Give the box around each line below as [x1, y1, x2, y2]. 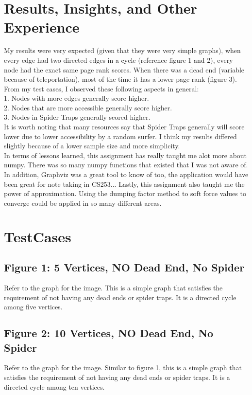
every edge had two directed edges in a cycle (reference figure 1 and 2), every [4, 54, 233, 65]
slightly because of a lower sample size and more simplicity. [4, 141, 180, 151]
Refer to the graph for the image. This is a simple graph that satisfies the [4, 282, 223, 292]
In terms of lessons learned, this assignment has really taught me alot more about [4, 150, 247, 160]
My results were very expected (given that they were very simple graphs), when [4, 45, 241, 55]
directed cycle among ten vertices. [4, 381, 105, 392]
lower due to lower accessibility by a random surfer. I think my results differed [4, 131, 237, 141]
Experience [4, 17, 80, 37]
